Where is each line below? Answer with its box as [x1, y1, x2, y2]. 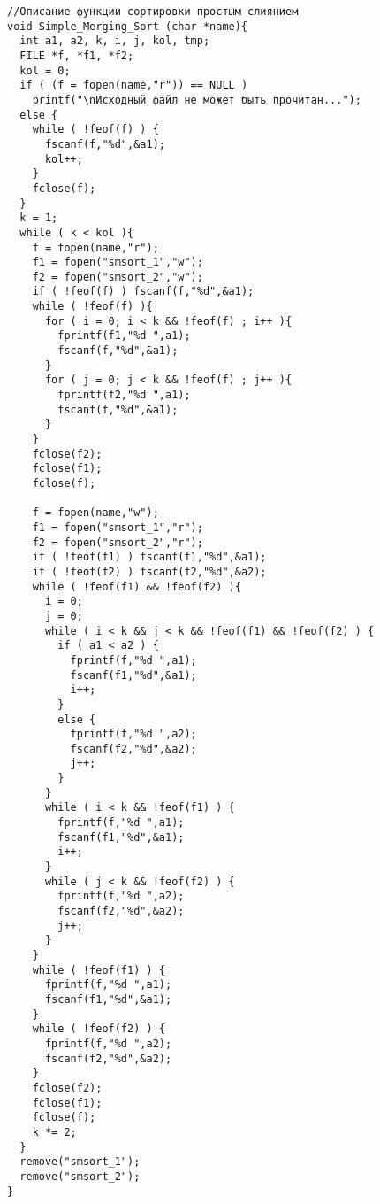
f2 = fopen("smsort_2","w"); [32, 270, 203, 283]
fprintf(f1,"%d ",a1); [57, 329, 191, 343]
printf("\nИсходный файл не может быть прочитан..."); [32, 93, 361, 106]
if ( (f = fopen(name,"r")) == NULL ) [19, 79, 248, 92]
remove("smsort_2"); [19, 1169, 141, 1183]
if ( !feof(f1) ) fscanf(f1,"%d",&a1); [32, 551, 267, 564]
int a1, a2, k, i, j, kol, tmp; [19, 35, 210, 48]
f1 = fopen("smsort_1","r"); [32, 521, 203, 534]
